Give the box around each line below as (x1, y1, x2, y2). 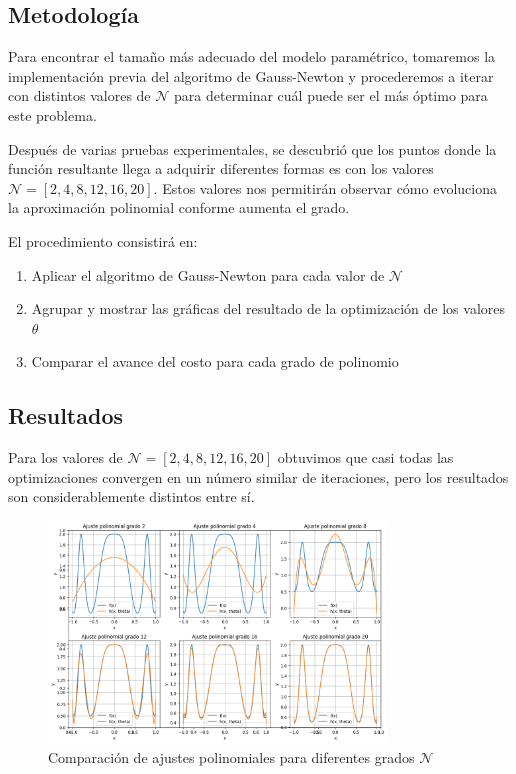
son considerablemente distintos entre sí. (8, 486, 255, 507)
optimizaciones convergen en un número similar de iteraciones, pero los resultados (8, 466, 509, 487)
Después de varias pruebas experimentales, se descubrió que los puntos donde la (8, 138, 497, 159)
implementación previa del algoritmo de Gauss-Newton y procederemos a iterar (8, 65, 494, 86)
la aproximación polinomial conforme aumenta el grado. (8, 197, 350, 218)
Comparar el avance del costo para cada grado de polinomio (31, 351, 399, 372)
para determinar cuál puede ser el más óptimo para (174, 85, 488, 106)
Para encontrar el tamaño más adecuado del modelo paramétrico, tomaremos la (8, 46, 496, 67)
